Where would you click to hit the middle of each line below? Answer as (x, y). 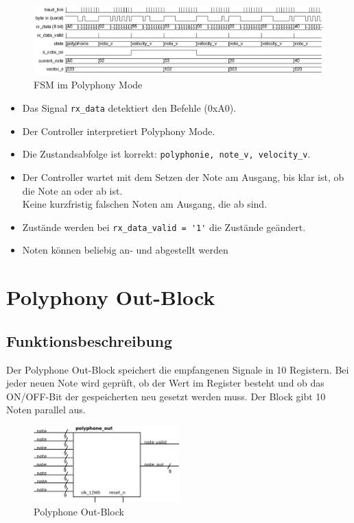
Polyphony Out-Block (111, 297)
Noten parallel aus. (46, 410)
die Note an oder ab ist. (72, 190)
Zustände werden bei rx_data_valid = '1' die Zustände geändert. (164, 227)
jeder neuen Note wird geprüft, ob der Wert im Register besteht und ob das (165, 383)
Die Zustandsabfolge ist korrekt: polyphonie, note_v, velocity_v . (166, 154)
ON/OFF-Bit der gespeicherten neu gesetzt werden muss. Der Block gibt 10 (166, 396)
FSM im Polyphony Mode (88, 85)
